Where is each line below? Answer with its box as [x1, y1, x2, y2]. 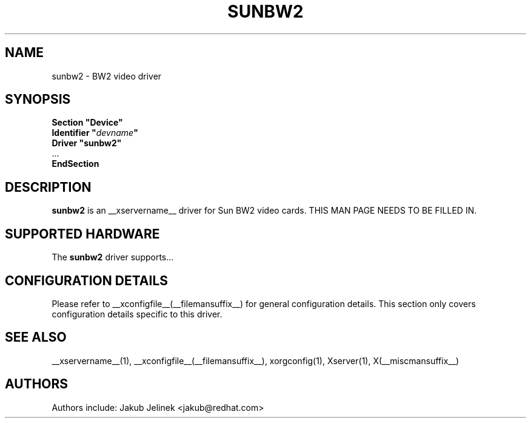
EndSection [52, 158, 99, 169]
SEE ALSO [5, 330, 67, 345]
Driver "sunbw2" [52, 138, 122, 149]
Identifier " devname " [52, 127, 138, 138]
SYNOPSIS [5, 92, 71, 107]
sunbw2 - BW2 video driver [52, 70, 162, 81]
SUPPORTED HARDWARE [5, 226, 160, 242]
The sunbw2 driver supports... [52, 252, 174, 263]
